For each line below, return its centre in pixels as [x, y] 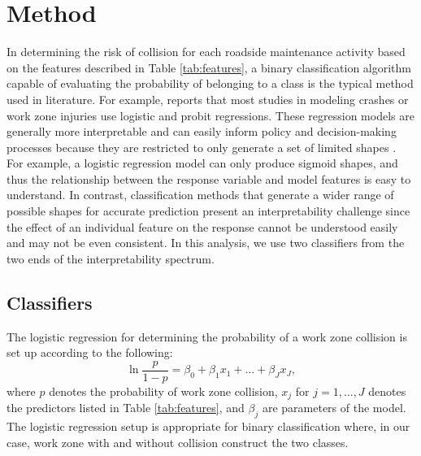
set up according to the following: [90, 352]
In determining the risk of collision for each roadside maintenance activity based [206, 52]
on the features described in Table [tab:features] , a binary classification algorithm [209, 67]
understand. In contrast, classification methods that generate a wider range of [200, 195]
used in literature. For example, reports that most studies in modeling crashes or [208, 99]
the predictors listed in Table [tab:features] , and [126, 408]
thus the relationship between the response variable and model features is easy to [209, 178]
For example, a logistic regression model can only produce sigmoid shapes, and [202, 163]
